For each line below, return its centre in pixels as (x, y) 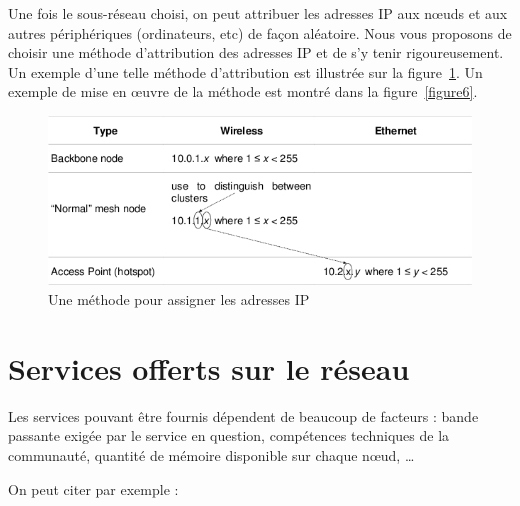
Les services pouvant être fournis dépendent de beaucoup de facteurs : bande (243, 415)
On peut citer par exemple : (93, 488)
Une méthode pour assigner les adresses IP (179, 299)
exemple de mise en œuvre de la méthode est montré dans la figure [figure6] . (243, 91)
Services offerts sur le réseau (209, 367)
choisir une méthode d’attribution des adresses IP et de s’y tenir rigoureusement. (256, 52)
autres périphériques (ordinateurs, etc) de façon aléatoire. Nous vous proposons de (260, 32)
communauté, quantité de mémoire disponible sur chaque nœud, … (211, 454)
